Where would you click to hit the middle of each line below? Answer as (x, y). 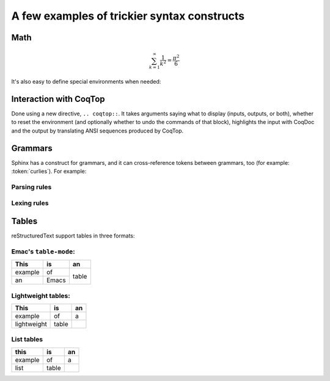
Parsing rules (31, 187)
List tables (27, 339)
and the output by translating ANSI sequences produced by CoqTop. (97, 131)
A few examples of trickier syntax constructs (128, 16)
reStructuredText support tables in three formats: (73, 236)
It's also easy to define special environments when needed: (86, 82)
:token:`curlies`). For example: (49, 172)
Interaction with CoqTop (58, 99)
